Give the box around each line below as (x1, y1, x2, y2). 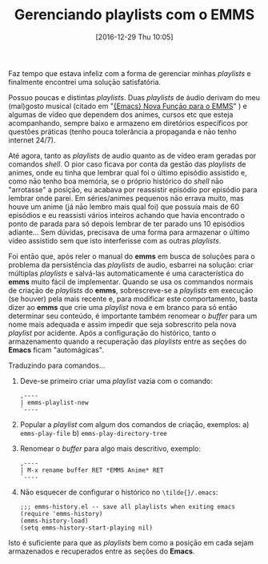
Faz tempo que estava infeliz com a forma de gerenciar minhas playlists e (8, 68, 251, 78)
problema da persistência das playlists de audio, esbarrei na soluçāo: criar (8, 260, 254, 269)
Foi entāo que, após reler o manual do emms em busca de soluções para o (8, 251, 256, 261)
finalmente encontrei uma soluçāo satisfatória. (8, 77, 162, 87)
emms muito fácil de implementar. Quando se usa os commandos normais (8, 276, 254, 286)
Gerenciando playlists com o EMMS (14, 6, 255, 24)
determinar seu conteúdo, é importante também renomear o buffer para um (8, 311, 258, 320)
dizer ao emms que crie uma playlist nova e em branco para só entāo (8, 302, 238, 312)
